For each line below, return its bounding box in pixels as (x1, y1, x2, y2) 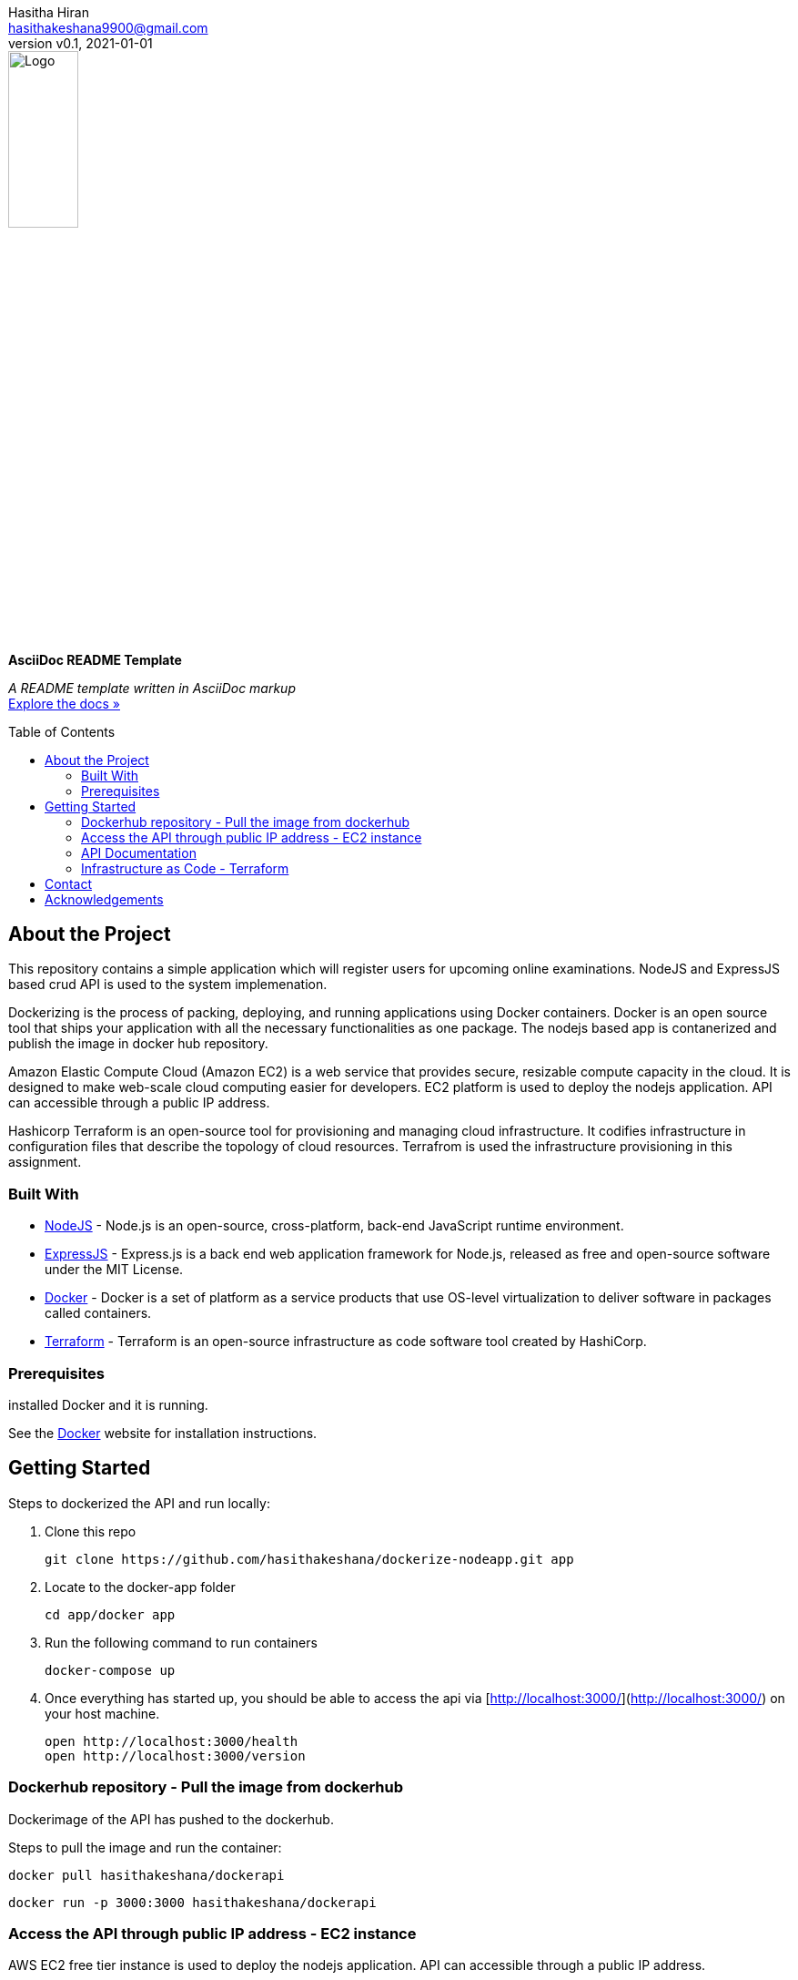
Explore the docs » (8, 695, 120, 711)
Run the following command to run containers (45, 1634, 318, 1650)
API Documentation (81, 844, 197, 861)
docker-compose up (45, 1662, 176, 1678)
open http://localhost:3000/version (45, 1748, 306, 1763)
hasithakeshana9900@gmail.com (8, 20, 208, 36)
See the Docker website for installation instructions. (8, 1424, 318, 1441)
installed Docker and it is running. (8, 1396, 208, 1413)
